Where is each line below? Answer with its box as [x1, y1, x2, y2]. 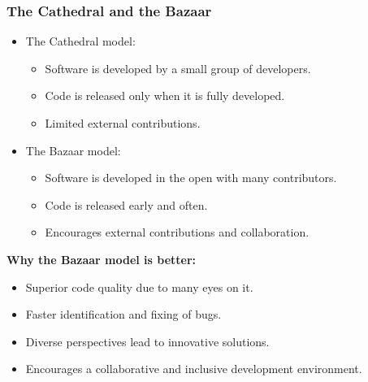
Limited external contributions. [45, 115, 201, 131]
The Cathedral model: [25, 33, 136, 50]
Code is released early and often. [45, 196, 208, 213]
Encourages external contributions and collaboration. [45, 224, 310, 241]
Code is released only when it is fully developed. [45, 87, 285, 104]
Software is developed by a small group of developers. [45, 59, 311, 76]
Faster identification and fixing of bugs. [25, 306, 222, 323]
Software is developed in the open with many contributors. [45, 169, 337, 186]
